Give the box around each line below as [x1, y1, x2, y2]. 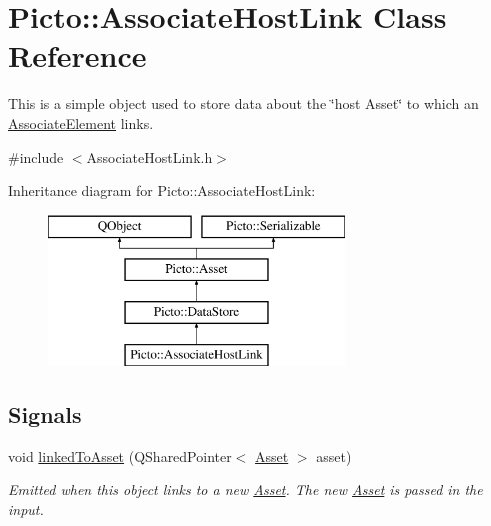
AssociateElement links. [8, 112, 154, 133]
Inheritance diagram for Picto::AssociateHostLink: [8, 180, 316, 201]
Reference [8, 35, 147, 76]
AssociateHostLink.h [86, 146, 213, 167]
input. [8, 498, 44, 519]
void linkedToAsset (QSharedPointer [8, 445, 232, 466]
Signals [8, 398, 82, 429]
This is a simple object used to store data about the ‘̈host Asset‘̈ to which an [8, 93, 479, 114]
